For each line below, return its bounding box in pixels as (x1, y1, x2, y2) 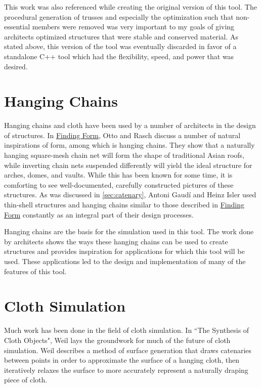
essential (4, 21, 30, 32)
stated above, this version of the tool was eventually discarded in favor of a (4, 41, 237, 52)
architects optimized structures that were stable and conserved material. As (4, 31, 239, 41)
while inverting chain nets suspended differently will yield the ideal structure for (4, 159, 252, 170)
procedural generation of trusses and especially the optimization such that (4, 11, 234, 22)
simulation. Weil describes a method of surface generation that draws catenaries (4, 344, 252, 355)
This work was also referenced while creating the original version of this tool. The (4, 2, 257, 12)
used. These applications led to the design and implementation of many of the (4, 256, 246, 266)
